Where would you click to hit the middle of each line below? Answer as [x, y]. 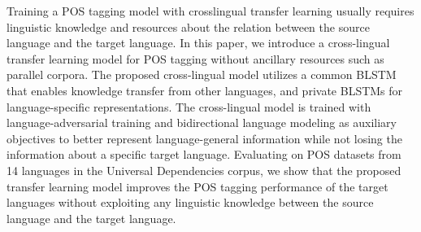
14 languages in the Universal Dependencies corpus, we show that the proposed [204, 170]
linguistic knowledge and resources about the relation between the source [188, 26]
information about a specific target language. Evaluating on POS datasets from [204, 154]
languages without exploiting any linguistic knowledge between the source [190, 202]
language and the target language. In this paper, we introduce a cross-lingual [198, 43]
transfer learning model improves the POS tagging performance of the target [197, 186]
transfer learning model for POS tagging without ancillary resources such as [195, 58]
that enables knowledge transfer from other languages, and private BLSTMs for [205, 90]
